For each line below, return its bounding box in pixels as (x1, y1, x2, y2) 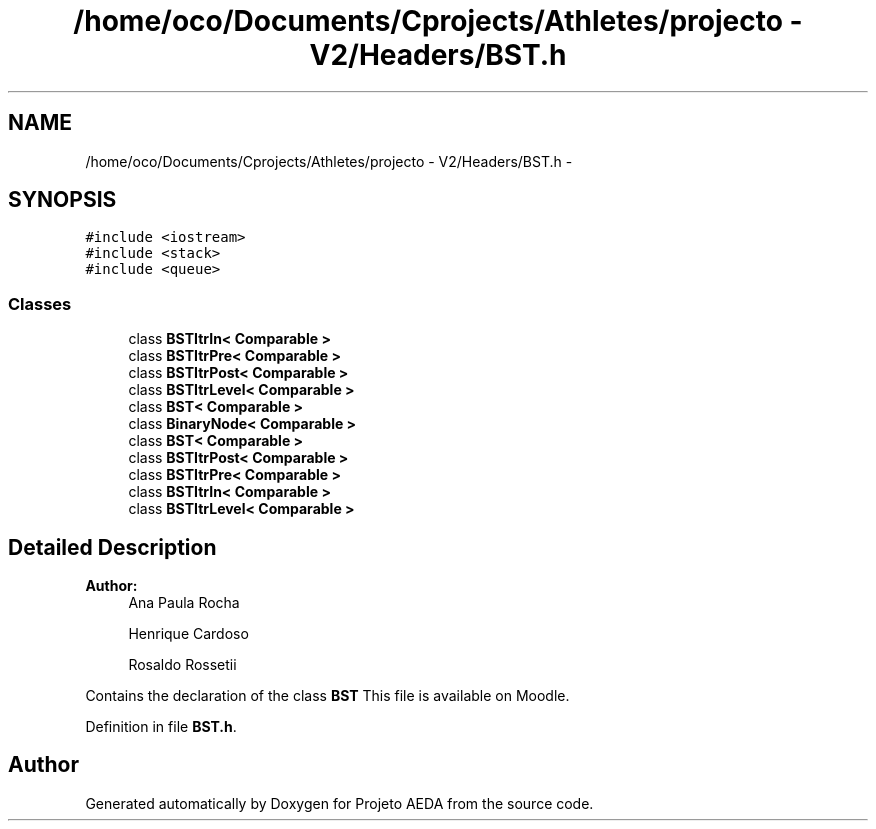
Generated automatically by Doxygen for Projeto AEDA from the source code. (85, 794, 594, 812)
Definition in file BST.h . (85, 718, 237, 736)
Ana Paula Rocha (128, 594, 240, 612)
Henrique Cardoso (128, 625, 249, 643)
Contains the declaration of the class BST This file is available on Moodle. (85, 687, 570, 705)
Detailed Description (8, 534, 217, 560)
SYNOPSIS (8, 187, 117, 213)
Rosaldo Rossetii (128, 656, 237, 674)
